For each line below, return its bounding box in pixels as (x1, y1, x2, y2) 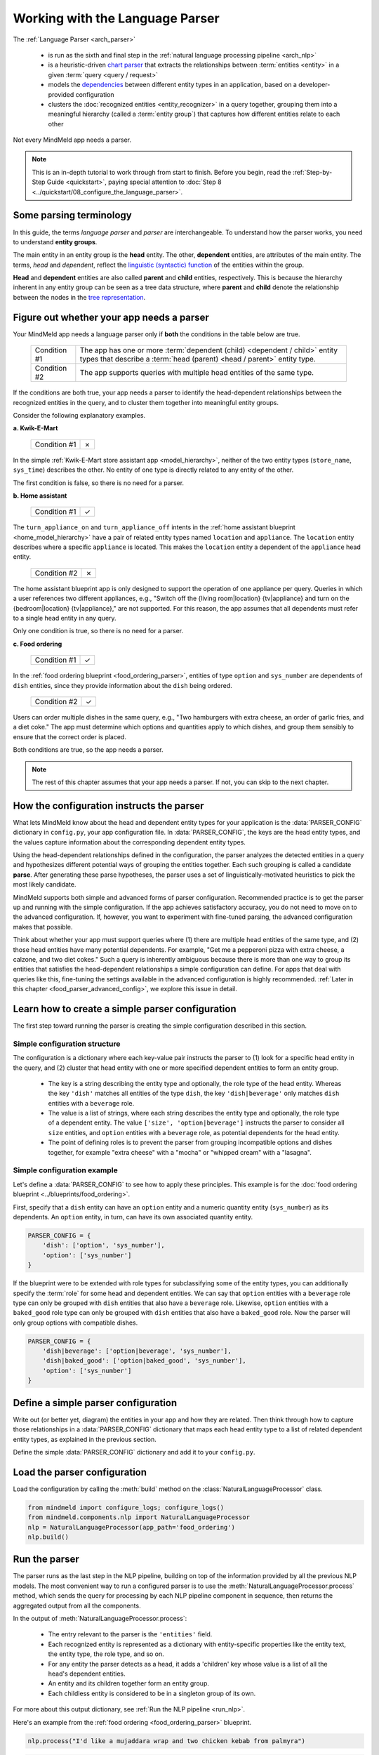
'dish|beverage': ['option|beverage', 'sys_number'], (42, 1347, 232, 1355)
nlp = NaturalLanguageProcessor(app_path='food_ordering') (27, 1523, 235, 1531)
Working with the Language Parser (13, 11, 220, 26)
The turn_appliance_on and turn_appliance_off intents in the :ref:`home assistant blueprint (13, 523, 296, 531)
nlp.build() (27, 1532, 69, 1541)
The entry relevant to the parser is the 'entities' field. (48, 1630, 213, 1638)
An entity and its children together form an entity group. (48, 1679, 210, 1688)
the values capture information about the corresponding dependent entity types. (13, 837, 246, 846)
